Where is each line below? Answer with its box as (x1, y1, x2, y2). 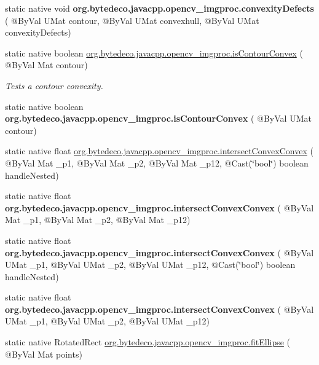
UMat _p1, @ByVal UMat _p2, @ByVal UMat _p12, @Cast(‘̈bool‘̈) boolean (5, 258, 296, 271)
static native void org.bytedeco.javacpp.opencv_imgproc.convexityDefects (5, 2, 314, 14)
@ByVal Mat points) (5, 347, 82, 360)
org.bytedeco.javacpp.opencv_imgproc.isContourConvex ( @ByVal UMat (5, 112, 312, 125)
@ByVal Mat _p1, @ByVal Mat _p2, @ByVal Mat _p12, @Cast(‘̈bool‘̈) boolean (5, 156, 309, 169)
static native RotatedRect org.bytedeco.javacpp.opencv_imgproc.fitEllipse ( (5, 336, 291, 348)
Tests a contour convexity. (5, 79, 103, 92)
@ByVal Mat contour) (5, 58, 88, 71)
